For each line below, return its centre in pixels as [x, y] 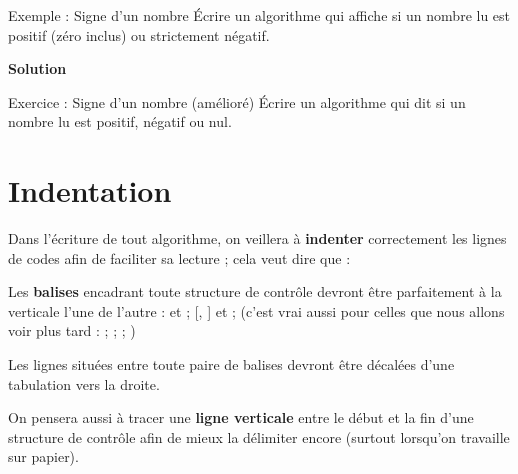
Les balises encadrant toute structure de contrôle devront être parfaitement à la [255, 291]
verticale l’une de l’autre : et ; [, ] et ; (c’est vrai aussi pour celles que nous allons [256, 310]
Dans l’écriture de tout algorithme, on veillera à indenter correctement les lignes [257, 238]
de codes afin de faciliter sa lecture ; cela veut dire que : [179, 257]
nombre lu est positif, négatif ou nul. [120, 121]
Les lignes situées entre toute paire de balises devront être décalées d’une [231, 364]
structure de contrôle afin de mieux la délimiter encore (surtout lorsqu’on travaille [259, 436]
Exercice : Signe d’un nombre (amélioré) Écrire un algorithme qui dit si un [237, 101]
